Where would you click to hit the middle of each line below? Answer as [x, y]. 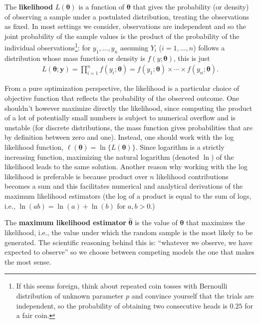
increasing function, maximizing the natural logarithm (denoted [102, 157]
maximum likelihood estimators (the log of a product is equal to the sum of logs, [128, 195]
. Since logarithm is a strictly [180, 147]
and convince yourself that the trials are [193, 295]
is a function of [102, 6]
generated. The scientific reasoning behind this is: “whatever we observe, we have [129, 242]
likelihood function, [34, 147]
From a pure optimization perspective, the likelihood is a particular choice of [122, 88]
